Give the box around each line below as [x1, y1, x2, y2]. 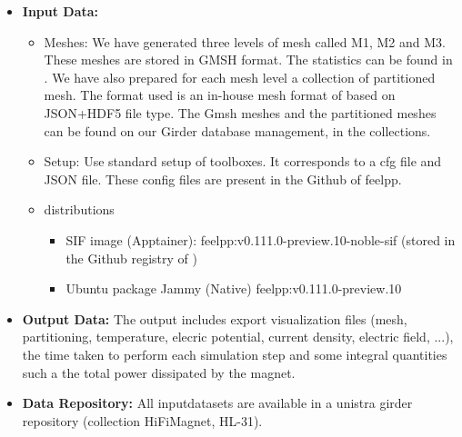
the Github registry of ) [65, 248, 197, 267]
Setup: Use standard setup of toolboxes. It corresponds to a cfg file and [44, 152, 442, 171]
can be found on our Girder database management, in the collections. [44, 121, 431, 140]
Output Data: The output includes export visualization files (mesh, [22, 309, 407, 328]
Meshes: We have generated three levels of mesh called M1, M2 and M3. [44, 32, 446, 51]
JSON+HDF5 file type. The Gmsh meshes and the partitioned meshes [44, 103, 437, 122]
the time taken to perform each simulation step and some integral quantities [22, 344, 447, 363]
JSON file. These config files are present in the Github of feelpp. [44, 169, 402, 188]
